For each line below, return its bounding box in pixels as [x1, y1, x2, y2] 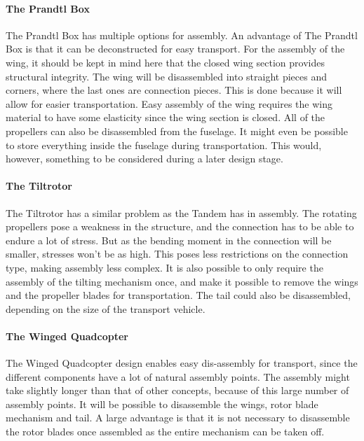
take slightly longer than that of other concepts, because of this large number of [6, 383, 349, 398]
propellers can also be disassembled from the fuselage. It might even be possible [6, 123, 348, 138]
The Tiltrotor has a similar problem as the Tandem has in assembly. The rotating [6, 205, 357, 220]
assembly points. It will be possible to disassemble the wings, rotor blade [6, 396, 318, 411]
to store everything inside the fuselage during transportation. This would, [6, 137, 322, 152]
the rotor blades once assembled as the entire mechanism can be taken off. [6, 424, 325, 439]
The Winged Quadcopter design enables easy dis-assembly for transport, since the [6, 356, 358, 370]
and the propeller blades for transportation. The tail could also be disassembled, [6, 288, 351, 302]
